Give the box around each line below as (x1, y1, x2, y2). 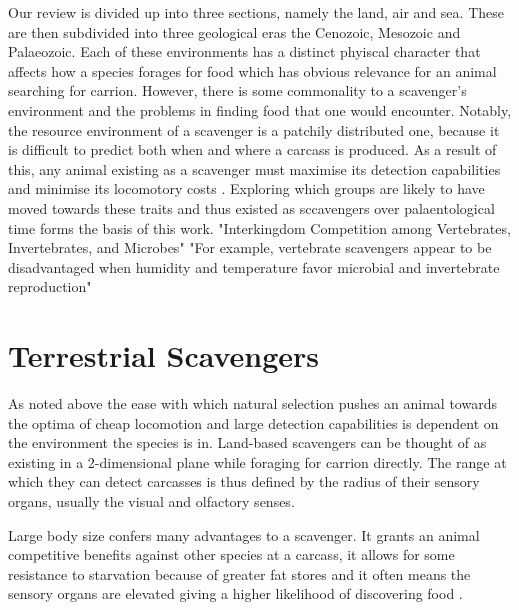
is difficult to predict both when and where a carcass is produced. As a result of (8, 139, 497, 160)
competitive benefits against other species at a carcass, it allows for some (8, 544, 455, 565)
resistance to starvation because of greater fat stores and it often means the (8, 563, 471, 584)
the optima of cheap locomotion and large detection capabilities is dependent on (8, 412, 499, 433)
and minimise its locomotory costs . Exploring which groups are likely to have (8, 178, 485, 199)
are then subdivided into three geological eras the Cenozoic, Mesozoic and (8, 21, 461, 42)
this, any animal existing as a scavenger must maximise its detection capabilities (8, 158, 501, 179)
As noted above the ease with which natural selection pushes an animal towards (8, 393, 497, 414)
